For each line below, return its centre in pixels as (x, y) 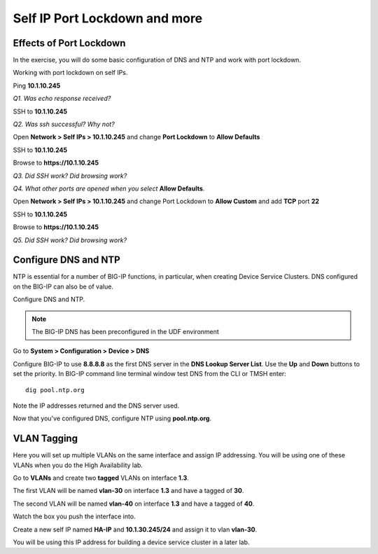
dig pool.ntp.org (55, 390)
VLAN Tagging (45, 439)
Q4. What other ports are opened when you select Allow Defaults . (109, 188)
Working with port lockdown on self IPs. (70, 73)
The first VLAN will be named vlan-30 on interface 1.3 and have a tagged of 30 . (128, 491)
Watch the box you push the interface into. (74, 517)
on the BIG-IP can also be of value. (63, 286)
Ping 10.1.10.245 (37, 85)
